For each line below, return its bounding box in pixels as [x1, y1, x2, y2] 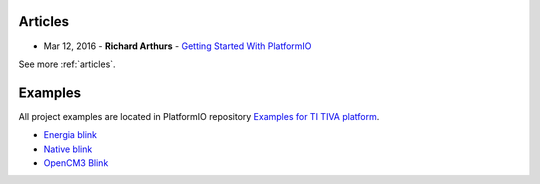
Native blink [43, 143, 93, 155]
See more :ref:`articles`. [18, 58, 116, 70]
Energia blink [43, 129, 97, 141]
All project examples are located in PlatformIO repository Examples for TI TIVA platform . [18, 110, 380, 122]
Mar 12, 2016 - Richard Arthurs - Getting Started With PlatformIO [43, 40, 312, 52]
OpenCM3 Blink [43, 156, 109, 169]
